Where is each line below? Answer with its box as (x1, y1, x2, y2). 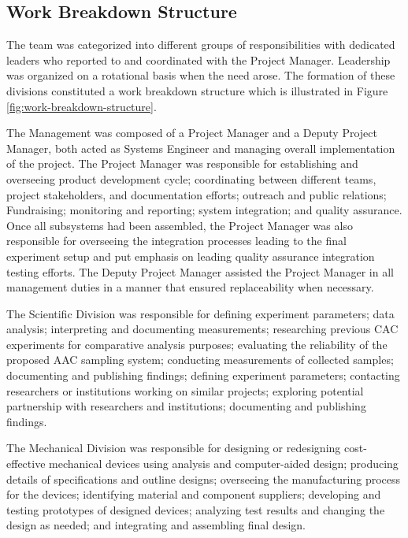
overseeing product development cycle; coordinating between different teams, (6, 170, 376, 187)
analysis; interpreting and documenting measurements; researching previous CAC (6, 321, 399, 337)
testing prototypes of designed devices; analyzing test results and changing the (6, 501, 385, 518)
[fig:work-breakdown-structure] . (6, 98, 157, 114)
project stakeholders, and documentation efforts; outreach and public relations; (6, 186, 387, 202)
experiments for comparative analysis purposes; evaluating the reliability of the (6, 336, 388, 352)
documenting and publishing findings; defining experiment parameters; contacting (6, 367, 400, 384)
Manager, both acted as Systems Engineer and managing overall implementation (6, 139, 395, 156)
